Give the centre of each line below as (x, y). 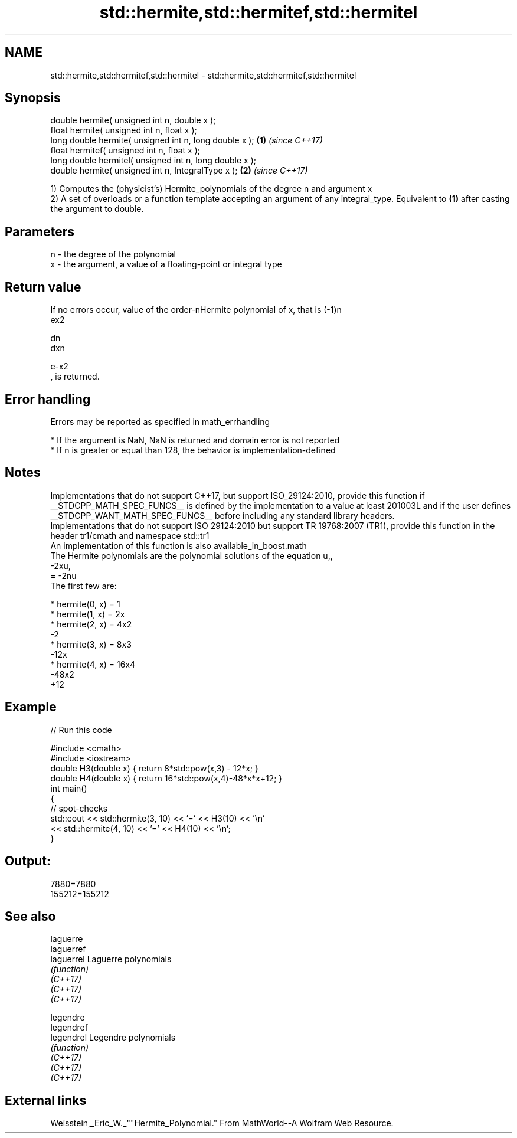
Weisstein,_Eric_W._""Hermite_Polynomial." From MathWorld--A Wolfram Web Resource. (222, 1123)
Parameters (40, 231)
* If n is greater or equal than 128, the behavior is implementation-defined (193, 450)
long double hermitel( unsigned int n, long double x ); (153, 161)
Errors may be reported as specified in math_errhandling (160, 421)
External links (46, 1100)
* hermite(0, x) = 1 (85, 604)
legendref (69, 1028)
